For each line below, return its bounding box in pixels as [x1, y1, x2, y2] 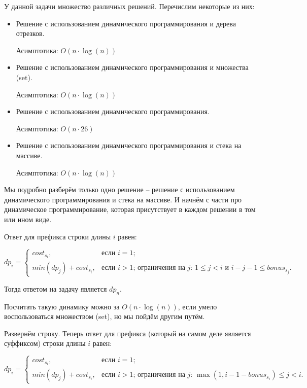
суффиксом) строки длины [4, 338, 86, 348]
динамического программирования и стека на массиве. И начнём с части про [4, 194, 242, 204]
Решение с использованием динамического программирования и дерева [16, 18, 236, 28]
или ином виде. [4, 214, 52, 224]
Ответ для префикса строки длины [4, 231, 111, 241]
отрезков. [16, 28, 45, 39]
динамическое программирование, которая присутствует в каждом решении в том [4, 204, 256, 215]
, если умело [178, 301, 217, 311]
